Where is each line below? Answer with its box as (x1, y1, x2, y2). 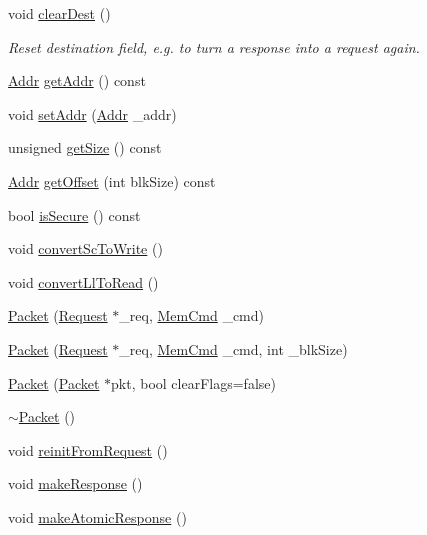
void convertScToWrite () (8, 238, 163, 259)
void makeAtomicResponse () (8, 506, 187, 527)
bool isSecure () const (8, 204, 141, 225)
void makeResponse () (8, 473, 143, 494)
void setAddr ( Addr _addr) (8, 103, 177, 124)
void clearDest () (8, 3, 111, 23)
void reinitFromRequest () (8, 439, 168, 460)
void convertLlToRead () (8, 271, 159, 292)
